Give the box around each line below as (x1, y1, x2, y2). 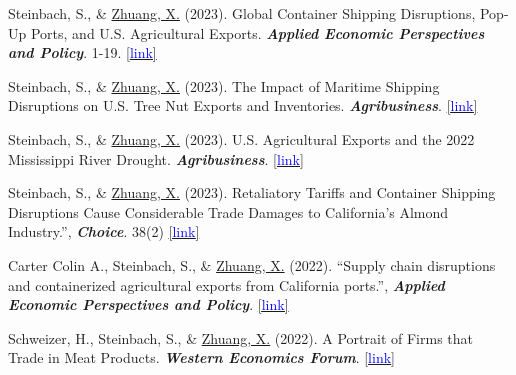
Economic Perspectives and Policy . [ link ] (8, 294, 289, 315)
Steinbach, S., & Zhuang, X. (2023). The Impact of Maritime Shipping (8, 75, 440, 96)
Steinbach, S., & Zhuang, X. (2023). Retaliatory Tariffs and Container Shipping (8, 182, 496, 203)
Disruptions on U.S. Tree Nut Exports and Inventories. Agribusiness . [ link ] (8, 95, 478, 116)
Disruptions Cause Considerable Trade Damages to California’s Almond (8, 201, 449, 222)
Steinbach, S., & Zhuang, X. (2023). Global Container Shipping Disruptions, (8, 3, 476, 23)
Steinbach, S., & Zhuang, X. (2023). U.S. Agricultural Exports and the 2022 (8, 128, 475, 149)
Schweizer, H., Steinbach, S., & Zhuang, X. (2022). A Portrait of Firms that (8, 327, 474, 348)
